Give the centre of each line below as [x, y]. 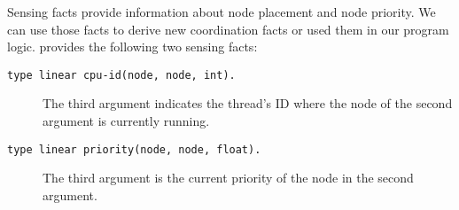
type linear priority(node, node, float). [134, 149]
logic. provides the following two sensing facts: [132, 47]
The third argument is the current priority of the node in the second [228, 178]
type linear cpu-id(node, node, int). [121, 75]
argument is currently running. [126, 121]
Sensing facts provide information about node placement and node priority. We [222, 12]
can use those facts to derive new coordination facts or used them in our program [228, 29]
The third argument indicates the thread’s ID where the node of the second [248, 103]
